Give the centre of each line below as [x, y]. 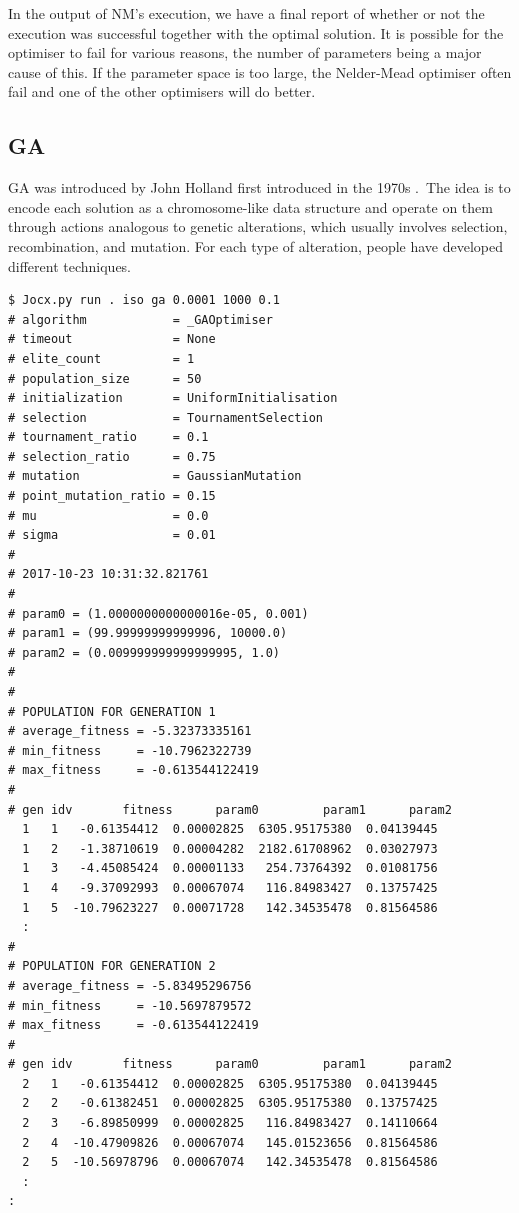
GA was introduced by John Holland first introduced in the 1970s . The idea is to [259, 187]
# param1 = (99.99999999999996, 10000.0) [148, 633]
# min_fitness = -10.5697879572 [130, 1005]
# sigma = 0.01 [112, 535]
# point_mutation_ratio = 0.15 [112, 496]
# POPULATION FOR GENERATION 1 [112, 711]
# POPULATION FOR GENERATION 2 [112, 966]
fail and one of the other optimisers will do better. [162, 91]
